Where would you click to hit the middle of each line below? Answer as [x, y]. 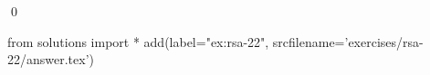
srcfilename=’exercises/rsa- [348, 41]
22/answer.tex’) [51, 59]
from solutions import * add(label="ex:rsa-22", [138, 41]
